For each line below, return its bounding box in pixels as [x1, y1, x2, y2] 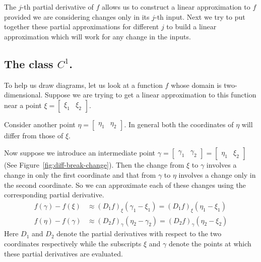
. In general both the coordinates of [124, 119, 234, 129]
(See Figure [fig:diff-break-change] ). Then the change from [4, 160, 184, 170]
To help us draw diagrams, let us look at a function [4, 79, 163, 90]
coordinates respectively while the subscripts [4, 238, 142, 248]
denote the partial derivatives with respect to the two [56, 228, 222, 239]
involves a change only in [178, 169, 256, 180]
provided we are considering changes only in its [4, 11, 150, 22]
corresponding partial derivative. [4, 189, 104, 200]
